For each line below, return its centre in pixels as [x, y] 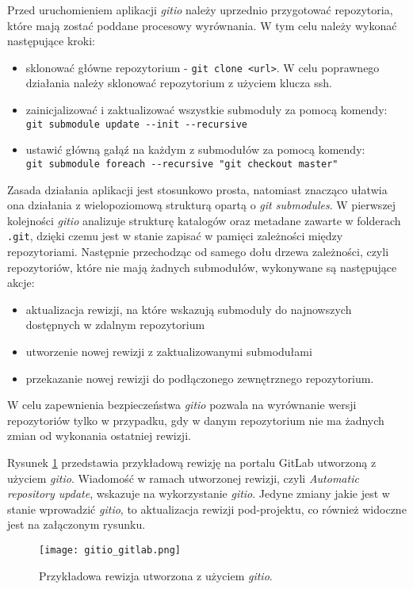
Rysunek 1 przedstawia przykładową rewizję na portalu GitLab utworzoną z [192, 462]
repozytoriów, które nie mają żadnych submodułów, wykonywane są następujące [202, 267]
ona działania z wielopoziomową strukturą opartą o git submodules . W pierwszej [202, 205]
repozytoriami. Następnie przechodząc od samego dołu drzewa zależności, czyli [198, 251]
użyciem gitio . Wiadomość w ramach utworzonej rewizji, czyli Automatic [183, 478]
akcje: [21, 283]
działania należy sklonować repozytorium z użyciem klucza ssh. [179, 83]
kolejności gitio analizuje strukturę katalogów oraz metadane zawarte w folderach [204, 220]
